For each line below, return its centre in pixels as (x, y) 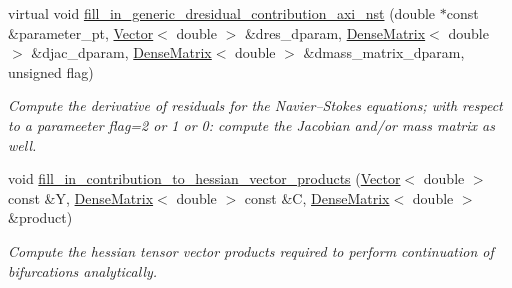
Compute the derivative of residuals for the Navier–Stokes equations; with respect (255, 105)
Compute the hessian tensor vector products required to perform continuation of (251, 250)
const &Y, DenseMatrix (81, 197)
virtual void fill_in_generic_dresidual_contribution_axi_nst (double (222, 13)
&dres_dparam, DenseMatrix (335, 32)
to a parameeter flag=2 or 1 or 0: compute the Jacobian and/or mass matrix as (251, 124)
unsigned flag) (51, 71)
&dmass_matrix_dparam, (384, 52)
